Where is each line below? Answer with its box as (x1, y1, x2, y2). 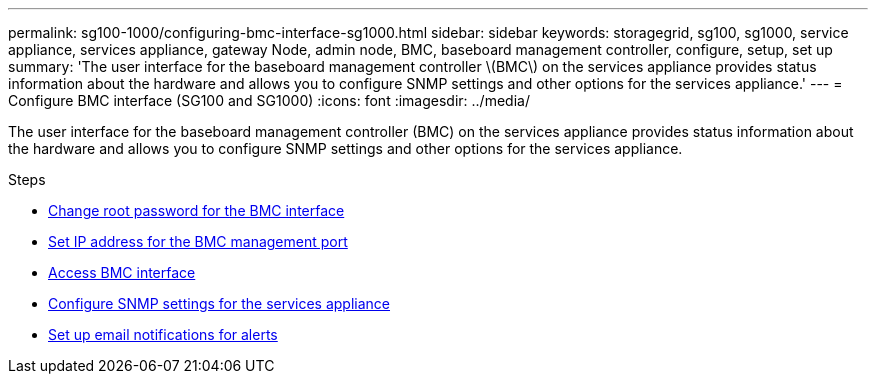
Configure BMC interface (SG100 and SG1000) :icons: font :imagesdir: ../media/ (8, 92, 530, 109)
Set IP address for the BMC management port (48, 233, 348, 250)
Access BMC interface (48, 264, 196, 281)
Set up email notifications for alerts (48, 326, 278, 343)
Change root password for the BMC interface (48, 202, 345, 219)
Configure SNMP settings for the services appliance (48, 295, 391, 312)
